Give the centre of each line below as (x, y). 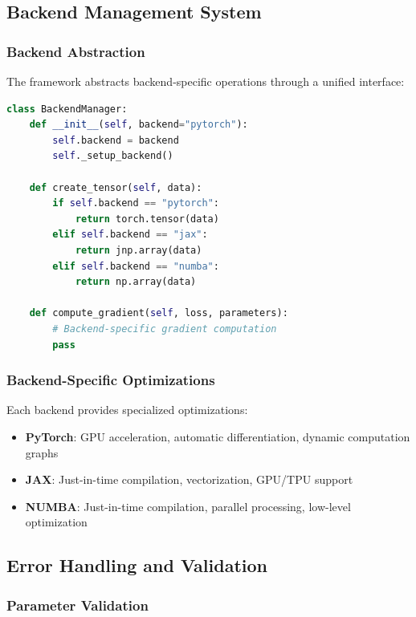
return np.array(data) (136, 282)
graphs (42, 452)
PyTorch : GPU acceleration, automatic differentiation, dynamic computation (218, 436)
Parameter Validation (77, 605)
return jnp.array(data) (139, 250)
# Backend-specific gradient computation (165, 329)
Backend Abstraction (76, 51)
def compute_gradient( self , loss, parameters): (159, 313)
